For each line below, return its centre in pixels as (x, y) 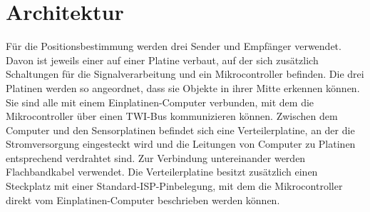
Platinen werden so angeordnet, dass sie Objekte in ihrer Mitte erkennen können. (183, 87)
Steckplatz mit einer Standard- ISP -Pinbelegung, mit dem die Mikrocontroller (174, 186)
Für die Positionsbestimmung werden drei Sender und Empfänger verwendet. (174, 46)
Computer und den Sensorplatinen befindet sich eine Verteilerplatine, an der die (180, 130)
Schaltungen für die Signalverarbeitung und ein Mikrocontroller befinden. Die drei (185, 74)
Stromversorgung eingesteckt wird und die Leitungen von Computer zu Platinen (181, 144)
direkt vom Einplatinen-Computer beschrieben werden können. (143, 200)
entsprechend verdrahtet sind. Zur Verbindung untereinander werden (156, 157)
